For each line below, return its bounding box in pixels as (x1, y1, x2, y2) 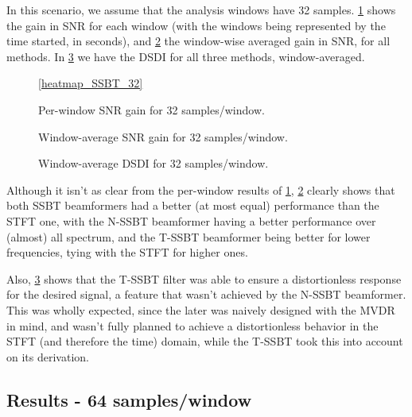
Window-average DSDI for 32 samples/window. (38, 155, 269, 172)
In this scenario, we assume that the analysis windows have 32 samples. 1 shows (6, 2, 396, 17)
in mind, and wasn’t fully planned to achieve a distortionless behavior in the (6, 317, 379, 334)
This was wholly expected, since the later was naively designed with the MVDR (6, 301, 395, 318)
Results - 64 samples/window (6, 387, 252, 411)
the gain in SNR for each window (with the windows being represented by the (6, 17, 386, 33)
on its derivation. (6, 348, 89, 365)
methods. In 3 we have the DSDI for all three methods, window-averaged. (6, 48, 365, 64)
